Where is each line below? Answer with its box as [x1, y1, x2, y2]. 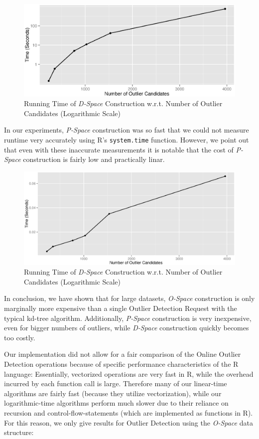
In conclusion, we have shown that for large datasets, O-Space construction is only [4, 293, 255, 303]
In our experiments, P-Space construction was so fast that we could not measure [4, 125, 249, 135]
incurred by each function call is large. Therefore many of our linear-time [4, 378, 227, 389]
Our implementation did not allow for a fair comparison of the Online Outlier [4, 349, 241, 359]
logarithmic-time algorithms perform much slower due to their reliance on [4, 398, 229, 408]
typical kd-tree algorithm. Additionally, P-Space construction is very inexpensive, [4, 312, 252, 323]
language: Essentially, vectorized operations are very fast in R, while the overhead [4, 368, 254, 379]
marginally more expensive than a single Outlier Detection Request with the [4, 303, 237, 313]
